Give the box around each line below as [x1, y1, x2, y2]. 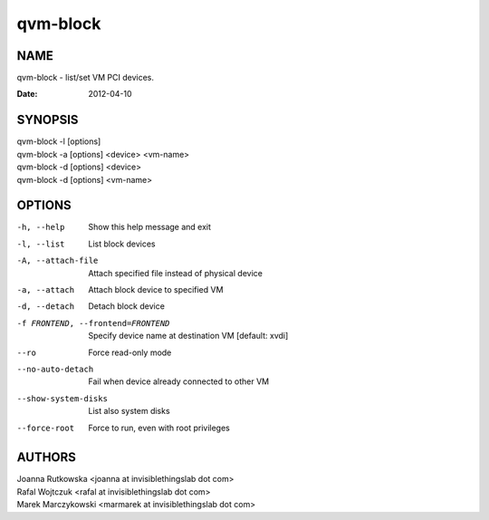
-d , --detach [16, 302, 75, 312]
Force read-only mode [88, 347, 172, 358]
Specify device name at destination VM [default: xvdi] [88, 331, 289, 342]
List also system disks [88, 406, 171, 417]
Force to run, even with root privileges [88, 422, 230, 433]
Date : [16, 89, 38, 100]
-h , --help [16, 222, 65, 233]
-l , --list [16, 238, 65, 249]
